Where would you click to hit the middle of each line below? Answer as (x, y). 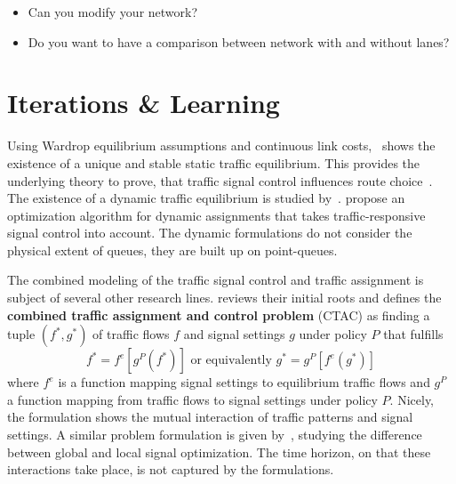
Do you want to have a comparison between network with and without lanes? (239, 41)
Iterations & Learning (144, 103)
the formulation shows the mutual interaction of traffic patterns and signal (210, 417)
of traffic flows (131, 334)
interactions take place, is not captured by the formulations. (171, 469)
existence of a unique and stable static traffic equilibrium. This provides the (214, 162)
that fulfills (413, 334)
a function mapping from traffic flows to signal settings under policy (192, 399)
